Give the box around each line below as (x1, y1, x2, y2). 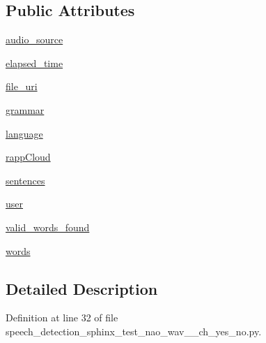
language (6, 126, 43, 140)
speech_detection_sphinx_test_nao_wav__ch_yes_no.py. (6, 323, 262, 338)
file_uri (6, 79, 38, 94)
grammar (6, 102, 45, 117)
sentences (6, 173, 45, 187)
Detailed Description (6, 277, 158, 299)
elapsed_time (6, 55, 63, 70)
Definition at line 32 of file (6, 310, 118, 325)
